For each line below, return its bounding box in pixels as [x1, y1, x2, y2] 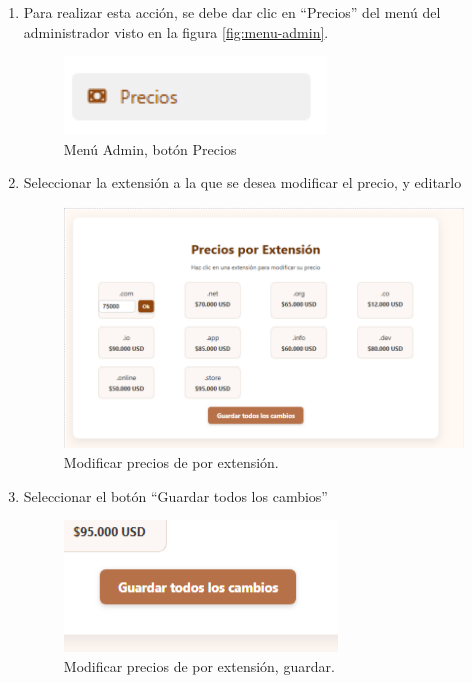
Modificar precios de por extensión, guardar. [63, 655, 335, 676]
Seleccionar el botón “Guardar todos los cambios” [23, 485, 328, 506]
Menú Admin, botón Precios [63, 138, 237, 159]
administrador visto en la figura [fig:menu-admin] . [23, 21, 329, 42]
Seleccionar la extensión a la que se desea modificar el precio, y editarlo [23, 172, 462, 193]
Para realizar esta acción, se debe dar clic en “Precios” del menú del [23, 2, 441, 22]
